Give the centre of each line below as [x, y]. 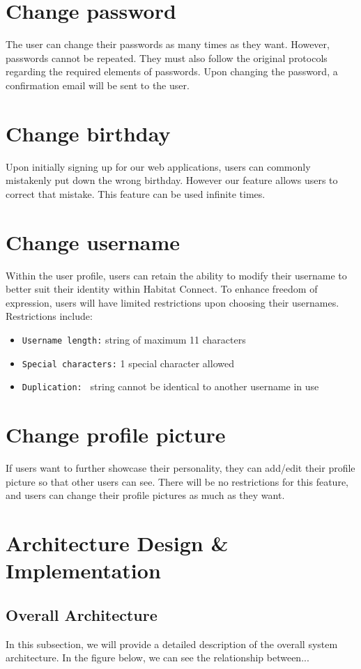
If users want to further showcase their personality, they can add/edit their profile [180, 468]
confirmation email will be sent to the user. [98, 85]
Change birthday [88, 133]
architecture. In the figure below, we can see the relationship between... [158, 658]
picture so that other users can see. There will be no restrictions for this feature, [177, 481]
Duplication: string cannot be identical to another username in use [170, 386]
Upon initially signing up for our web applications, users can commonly [158, 166]
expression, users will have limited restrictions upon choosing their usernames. [172, 302]
